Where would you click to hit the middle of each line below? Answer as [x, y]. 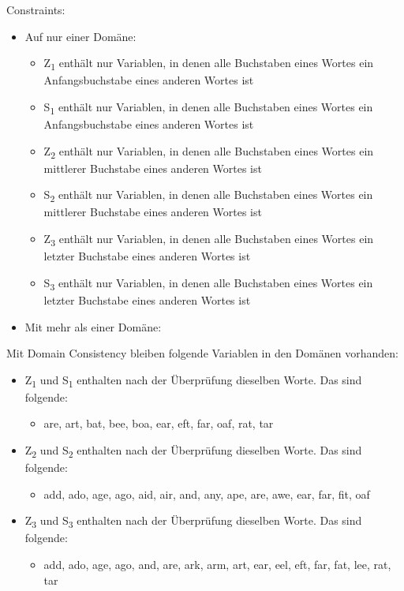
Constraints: [36, 9]
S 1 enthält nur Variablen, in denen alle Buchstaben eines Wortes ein [208, 107]
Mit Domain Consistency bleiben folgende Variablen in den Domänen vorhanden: [202, 353]
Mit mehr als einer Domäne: [93, 326]
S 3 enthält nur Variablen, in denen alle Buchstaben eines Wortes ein [208, 283]
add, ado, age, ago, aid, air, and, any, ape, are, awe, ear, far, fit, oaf [207, 494]
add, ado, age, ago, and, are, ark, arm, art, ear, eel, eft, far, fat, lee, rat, [217, 565]
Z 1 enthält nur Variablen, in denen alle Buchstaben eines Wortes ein [209, 64]
